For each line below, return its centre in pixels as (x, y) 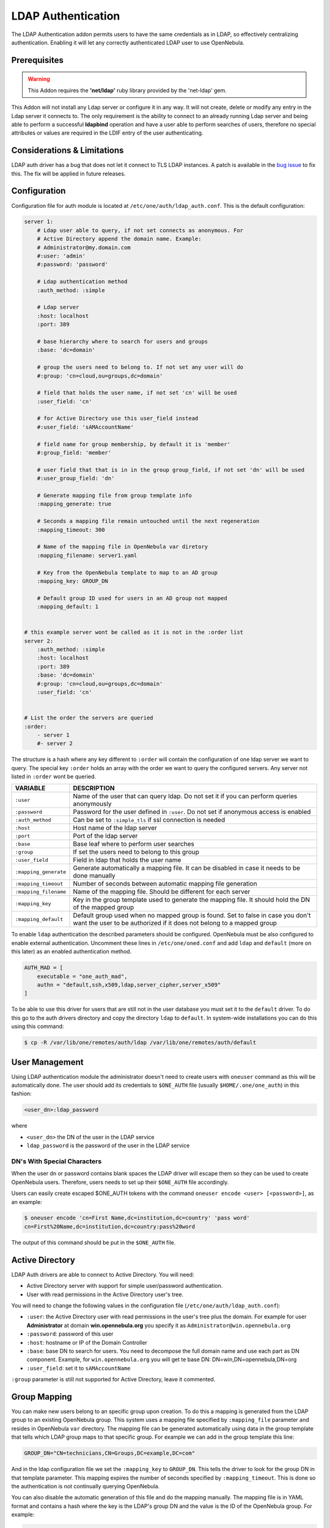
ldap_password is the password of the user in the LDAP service (108, 1145)
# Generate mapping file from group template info (114, 495)
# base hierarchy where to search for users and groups (123, 341)
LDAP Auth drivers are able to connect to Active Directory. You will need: (103, 1274)
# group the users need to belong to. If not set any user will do (140, 367)
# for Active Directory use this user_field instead (118, 418)
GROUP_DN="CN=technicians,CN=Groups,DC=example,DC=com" (110, 1453)
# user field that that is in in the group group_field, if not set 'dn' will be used (171, 470)
